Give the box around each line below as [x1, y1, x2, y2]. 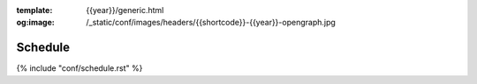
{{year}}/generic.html [86, 5, 164, 15]
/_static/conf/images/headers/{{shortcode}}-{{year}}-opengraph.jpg [86, 17, 336, 28]
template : [16, 5, 53, 15]
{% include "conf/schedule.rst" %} [16, 63, 143, 73]
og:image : [16, 17, 55, 28]
